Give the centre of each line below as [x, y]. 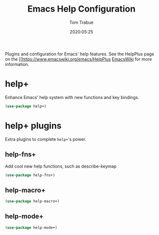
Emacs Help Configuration [81, 9]
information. [17, 64]
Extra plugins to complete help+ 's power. [46, 139]
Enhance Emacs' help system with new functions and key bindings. [72, 97]
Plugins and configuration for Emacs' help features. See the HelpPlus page [79, 54]
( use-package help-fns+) [30, 175]
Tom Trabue [81, 22]
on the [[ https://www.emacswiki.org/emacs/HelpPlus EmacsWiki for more [79, 59]
